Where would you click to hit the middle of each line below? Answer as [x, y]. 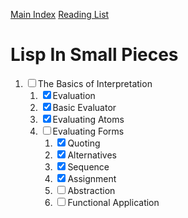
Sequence [88, 166]
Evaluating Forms [88, 131]
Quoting [84, 143]
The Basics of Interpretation [95, 83]
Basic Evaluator [84, 107]
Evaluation [74, 95]
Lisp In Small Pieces [94, 55]
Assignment [92, 178]
